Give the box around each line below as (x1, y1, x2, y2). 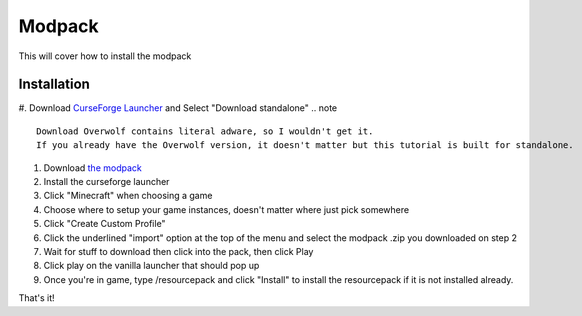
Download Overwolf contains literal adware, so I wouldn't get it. (36, 125, 374, 137)
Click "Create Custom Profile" (43, 218, 166, 230)
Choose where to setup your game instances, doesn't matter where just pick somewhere (43, 203, 410, 215)
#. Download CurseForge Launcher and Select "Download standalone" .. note (18, 102, 338, 114)
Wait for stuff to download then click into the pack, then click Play (43, 245, 314, 257)
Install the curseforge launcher (43, 176, 170, 188)
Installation (18, 76, 90, 93)
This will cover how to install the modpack (18, 50, 192, 62)
